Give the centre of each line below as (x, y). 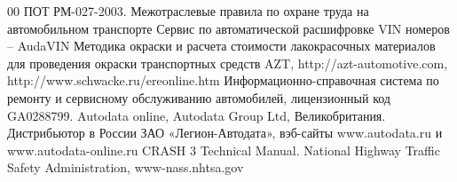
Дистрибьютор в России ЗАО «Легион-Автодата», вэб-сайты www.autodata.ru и (225, 133)
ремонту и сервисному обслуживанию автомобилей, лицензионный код (199, 97)
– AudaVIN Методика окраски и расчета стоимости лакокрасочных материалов (221, 46)
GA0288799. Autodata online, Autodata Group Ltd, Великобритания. (197, 115)
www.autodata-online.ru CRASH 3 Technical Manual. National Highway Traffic (224, 150)
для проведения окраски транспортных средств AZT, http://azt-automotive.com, (228, 63)
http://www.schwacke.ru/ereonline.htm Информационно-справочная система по (223, 80)
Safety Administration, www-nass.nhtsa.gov (126, 167)
